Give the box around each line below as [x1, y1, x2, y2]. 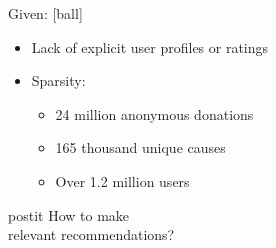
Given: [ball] [8, 3, 83, 23]
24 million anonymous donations [55, 103, 254, 124]
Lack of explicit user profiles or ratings [31, 36, 269, 57]
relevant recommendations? [8, 224, 175, 245]
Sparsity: [31, 70, 86, 91]
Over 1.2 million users [55, 170, 190, 191]
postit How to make [8, 204, 130, 225]
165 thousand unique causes [55, 137, 226, 158]
